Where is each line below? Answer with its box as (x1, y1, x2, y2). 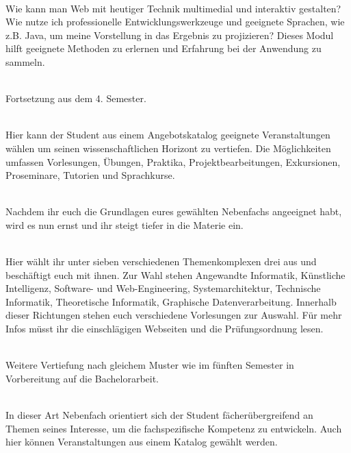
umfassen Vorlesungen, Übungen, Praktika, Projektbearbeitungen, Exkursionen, (5, 154, 341, 169)
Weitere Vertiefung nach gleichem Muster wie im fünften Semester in (5, 358, 294, 372)
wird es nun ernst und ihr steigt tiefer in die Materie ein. (5, 217, 244, 232)
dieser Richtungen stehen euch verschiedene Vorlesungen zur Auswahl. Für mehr (5, 308, 342, 322)
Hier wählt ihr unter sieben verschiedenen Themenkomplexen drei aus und (5, 254, 317, 269)
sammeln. (5, 54, 45, 69)
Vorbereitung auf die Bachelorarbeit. (5, 371, 159, 385)
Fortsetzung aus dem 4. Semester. (5, 91, 146, 106)
